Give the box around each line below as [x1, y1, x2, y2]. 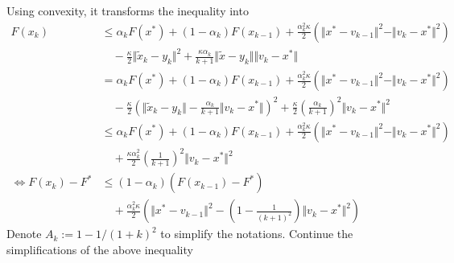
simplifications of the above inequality [6, 240, 193, 257]
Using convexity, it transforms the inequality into [6, 2, 249, 18]
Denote [6, 225, 42, 242]
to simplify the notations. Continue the [160, 225, 353, 242]
